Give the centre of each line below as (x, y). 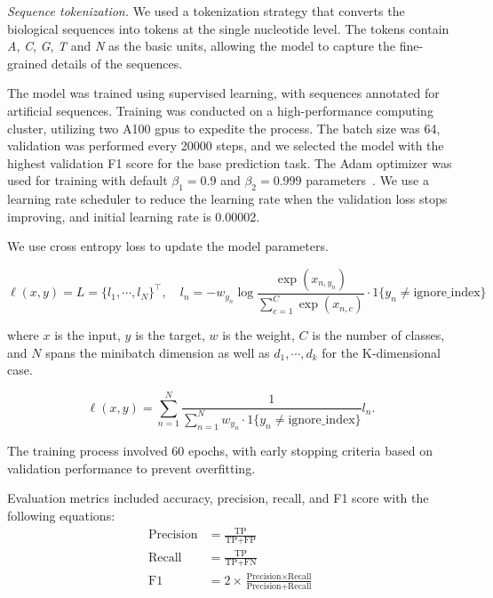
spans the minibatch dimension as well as (158, 352)
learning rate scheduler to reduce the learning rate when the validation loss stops (227, 199)
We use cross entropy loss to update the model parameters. (168, 246)
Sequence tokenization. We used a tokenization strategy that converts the (206, 11)
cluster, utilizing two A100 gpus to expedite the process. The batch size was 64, (224, 128)
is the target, (170, 335)
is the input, (87, 335)
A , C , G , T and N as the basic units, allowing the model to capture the (202, 46)
